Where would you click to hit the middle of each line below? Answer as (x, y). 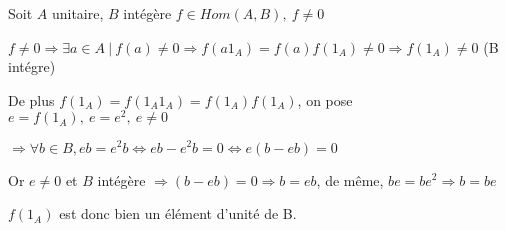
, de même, (350, 179)
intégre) (32, 66)
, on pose (325, 99)
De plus (31, 99)
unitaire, (77, 13)
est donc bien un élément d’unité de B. (178, 213)
